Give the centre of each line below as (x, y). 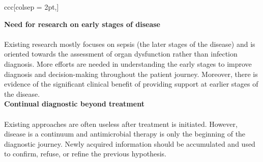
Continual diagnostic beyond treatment (74, 104)
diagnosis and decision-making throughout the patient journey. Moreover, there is (131, 74)
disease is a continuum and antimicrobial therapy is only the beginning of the (125, 134)
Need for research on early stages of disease (82, 24)
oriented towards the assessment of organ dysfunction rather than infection (121, 54)
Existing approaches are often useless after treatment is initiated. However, (121, 124)
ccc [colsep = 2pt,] (32, 7)
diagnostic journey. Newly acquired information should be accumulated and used (130, 143)
